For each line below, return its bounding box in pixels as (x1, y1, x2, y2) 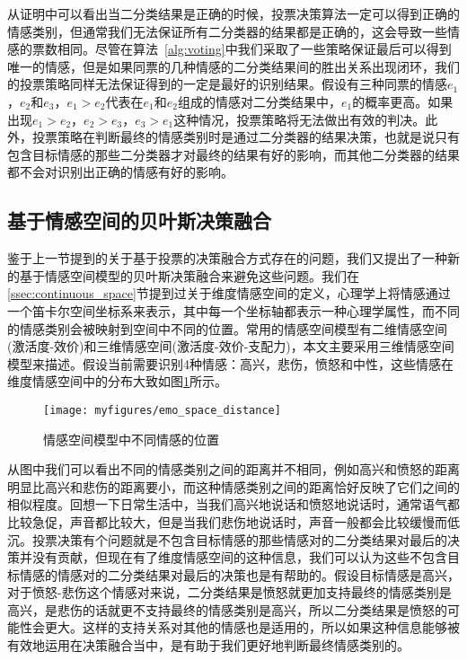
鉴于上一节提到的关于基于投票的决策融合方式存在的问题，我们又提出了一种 (7, 249, 447, 268)
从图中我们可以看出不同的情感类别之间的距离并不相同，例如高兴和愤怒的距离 (7, 460, 460, 479)
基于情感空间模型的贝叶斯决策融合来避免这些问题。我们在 (19, 266, 359, 285)
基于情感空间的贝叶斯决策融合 (7, 207, 271, 234)
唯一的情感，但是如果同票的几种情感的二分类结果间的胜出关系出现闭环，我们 (7, 57, 460, 75)
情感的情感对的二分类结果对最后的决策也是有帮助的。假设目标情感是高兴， (19, 565, 460, 584)
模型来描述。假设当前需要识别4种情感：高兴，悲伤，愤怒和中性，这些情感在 (7, 354, 454, 373)
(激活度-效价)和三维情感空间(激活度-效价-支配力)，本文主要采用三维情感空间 (7, 337, 454, 356)
